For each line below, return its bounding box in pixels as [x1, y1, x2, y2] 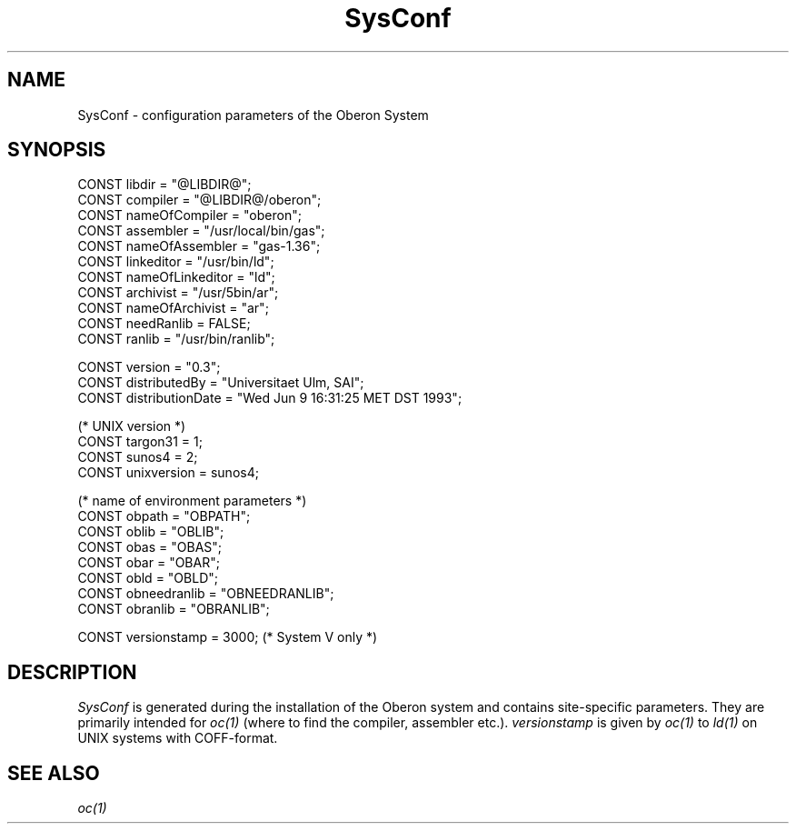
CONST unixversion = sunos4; [77, 465, 259, 481]
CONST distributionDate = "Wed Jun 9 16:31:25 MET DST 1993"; [77, 390, 463, 406]
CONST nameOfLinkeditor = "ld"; [77, 269, 275, 285]
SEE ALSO [7, 761, 100, 785]
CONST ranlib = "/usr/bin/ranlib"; [77, 331, 275, 347]
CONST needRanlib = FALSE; [77, 315, 251, 332]
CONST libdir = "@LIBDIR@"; [77, 176, 252, 193]
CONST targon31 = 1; [77, 434, 203, 450]
